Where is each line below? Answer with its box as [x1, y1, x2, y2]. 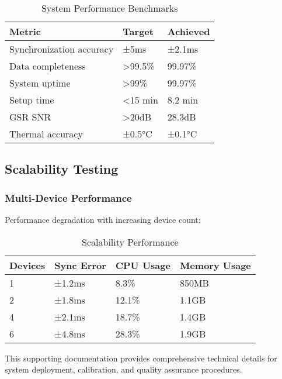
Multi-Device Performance [5, 190, 132, 205]
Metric [9, 25, 41, 38]
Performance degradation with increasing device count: [5, 213, 201, 225]
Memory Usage [179, 258, 251, 272]
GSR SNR [9, 110, 51, 123]
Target [123, 25, 154, 38]
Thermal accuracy [9, 127, 83, 140]
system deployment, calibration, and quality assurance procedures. [5, 363, 242, 375]
